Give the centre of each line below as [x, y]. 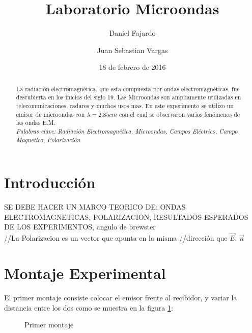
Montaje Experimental [85, 273]
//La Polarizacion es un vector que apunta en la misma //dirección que [116, 238]
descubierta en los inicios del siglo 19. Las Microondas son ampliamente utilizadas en [129, 97]
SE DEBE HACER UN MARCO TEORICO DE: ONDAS [95, 207]
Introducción [50, 182]
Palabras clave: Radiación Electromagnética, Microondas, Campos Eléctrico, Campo [127, 131]
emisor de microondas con [50, 114]
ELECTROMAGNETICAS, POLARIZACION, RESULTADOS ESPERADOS [126, 216]
